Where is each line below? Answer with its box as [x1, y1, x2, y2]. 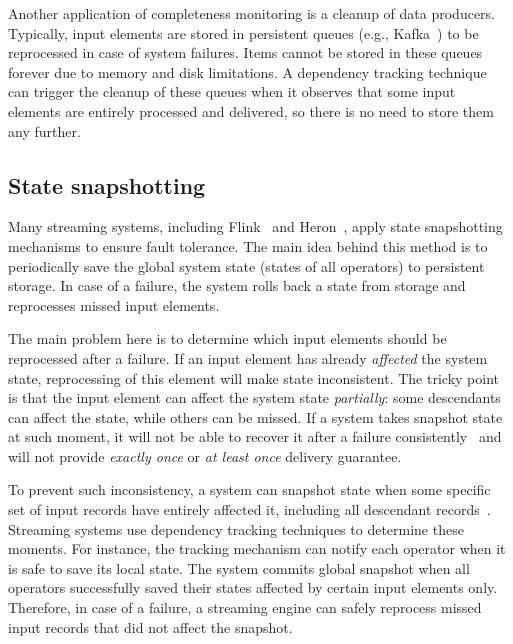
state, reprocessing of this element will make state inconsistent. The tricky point [8, 367, 499, 388]
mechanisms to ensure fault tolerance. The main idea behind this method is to [8, 235, 488, 256]
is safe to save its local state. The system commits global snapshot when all [8, 557, 470, 578]
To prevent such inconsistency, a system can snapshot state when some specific [8, 479, 491, 500]
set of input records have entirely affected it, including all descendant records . [8, 499, 491, 520]
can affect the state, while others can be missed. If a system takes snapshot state [8, 406, 503, 427]
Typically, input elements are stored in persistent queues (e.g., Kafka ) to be [8, 22, 479, 43]
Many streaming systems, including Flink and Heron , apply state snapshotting [8, 216, 503, 237]
